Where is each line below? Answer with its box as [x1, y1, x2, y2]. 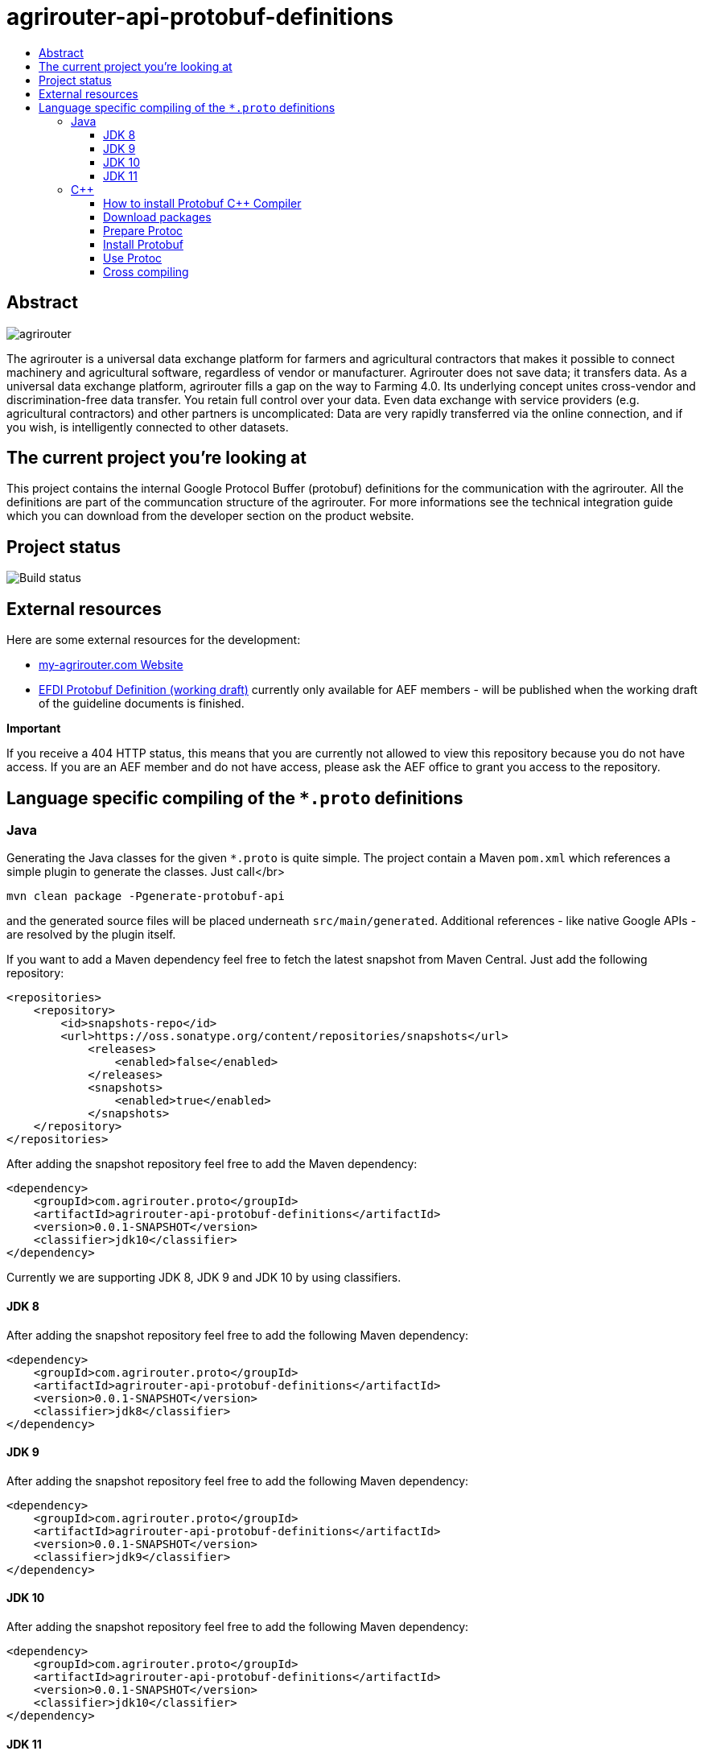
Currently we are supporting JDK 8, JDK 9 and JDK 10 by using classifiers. [6, 1270, 401, 1285]
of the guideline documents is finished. [39, 696, 245, 711]
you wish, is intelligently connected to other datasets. [6, 419, 289, 434]
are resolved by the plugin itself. [6, 927, 176, 942]
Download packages [103, 209, 212, 224]
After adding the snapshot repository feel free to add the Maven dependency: [6, 1157, 418, 1171]
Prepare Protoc [103, 223, 183, 237]
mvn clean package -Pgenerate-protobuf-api [6, 890, 285, 903]
